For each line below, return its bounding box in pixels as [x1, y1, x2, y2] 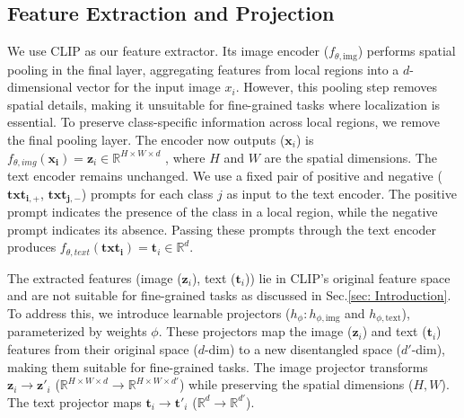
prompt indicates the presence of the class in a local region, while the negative [7, 202, 438, 221]
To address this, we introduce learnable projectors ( [7, 303, 291, 322]
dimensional [7, 77, 73, 96]
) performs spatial [357, 41, 456, 60]
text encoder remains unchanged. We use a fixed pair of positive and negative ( [7, 166, 442, 185]
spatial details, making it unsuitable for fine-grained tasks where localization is [7, 94, 441, 113]
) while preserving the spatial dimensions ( [179, 375, 414, 394]
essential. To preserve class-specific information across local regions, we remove [7, 112, 440, 131]
